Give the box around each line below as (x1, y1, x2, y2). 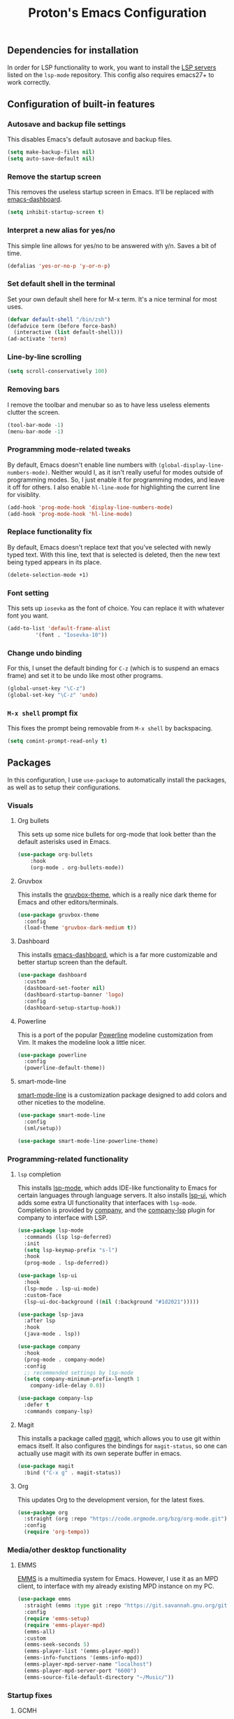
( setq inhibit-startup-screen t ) (7, 209, 105, 216)
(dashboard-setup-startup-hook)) (24, 1004, 122, 1011)
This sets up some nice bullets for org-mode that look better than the (17, 830, 217, 838)
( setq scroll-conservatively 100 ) (7, 368, 108, 375)
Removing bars (7, 384, 60, 394)
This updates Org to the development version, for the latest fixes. (17, 1495, 205, 1504)
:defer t (24, 1401, 50, 1408)
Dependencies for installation (7, 44, 139, 57)
